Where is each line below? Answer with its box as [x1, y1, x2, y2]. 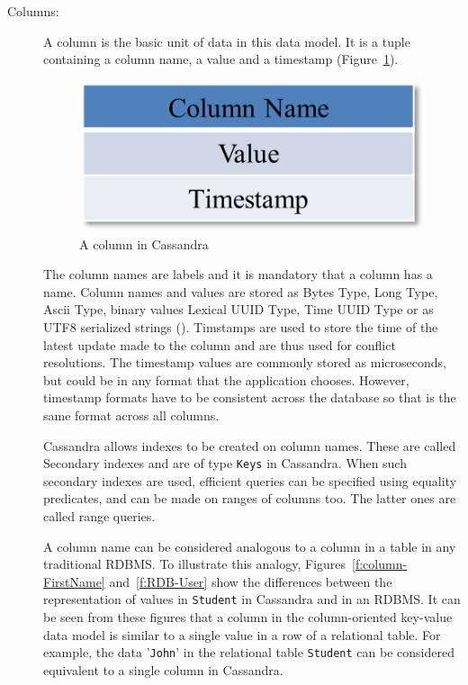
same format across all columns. [43, 405, 220, 424]
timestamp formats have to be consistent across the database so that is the [43, 388, 456, 407]
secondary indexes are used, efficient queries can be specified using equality [43, 471, 457, 490]
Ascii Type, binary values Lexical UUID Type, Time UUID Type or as [43, 300, 434, 319]
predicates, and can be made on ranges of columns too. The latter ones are [43, 489, 456, 508]
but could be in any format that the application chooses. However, [43, 370, 409, 389]
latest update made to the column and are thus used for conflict [43, 335, 396, 354]
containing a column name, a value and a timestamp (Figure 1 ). [43, 50, 399, 68]
